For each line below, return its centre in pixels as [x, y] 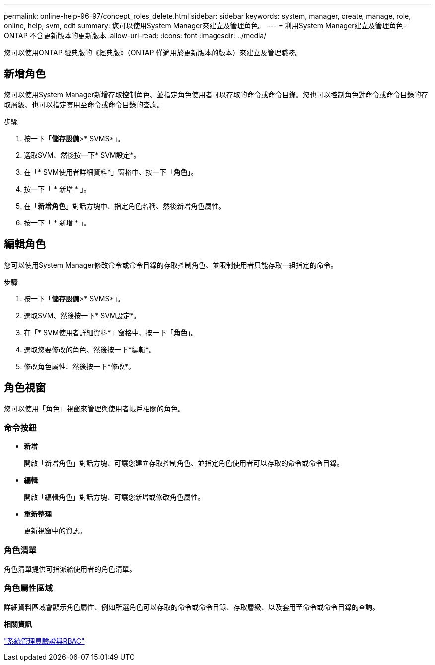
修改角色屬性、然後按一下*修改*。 [80, 366]
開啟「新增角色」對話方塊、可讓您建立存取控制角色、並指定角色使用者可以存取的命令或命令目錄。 [184, 463]
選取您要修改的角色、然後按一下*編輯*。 [90, 349]
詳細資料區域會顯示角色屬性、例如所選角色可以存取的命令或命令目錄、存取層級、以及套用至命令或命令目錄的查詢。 [192, 607]
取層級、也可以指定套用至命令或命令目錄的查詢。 [84, 104]
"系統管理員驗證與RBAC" [44, 641]
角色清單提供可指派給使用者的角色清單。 [70, 569]
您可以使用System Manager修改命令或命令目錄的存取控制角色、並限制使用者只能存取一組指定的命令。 [171, 265]
